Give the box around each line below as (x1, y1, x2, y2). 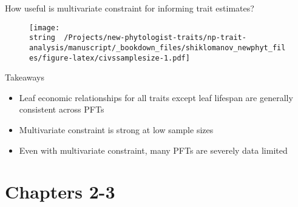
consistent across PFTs (19, 103, 104, 116)
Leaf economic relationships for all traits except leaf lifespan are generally (19, 91, 293, 103)
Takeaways (5, 71, 45, 84)
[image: (29, 23, 60, 32)
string (29, 33, 55, 42)
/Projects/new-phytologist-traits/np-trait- (64, 33, 246, 42)
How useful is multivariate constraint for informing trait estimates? (5, 2, 254, 14)
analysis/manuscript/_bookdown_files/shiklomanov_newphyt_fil (29, 43, 286, 52)
